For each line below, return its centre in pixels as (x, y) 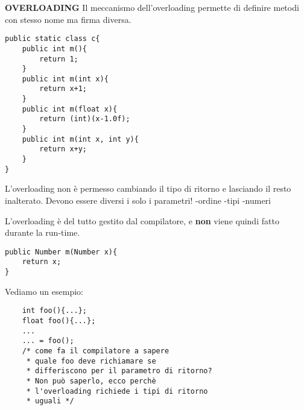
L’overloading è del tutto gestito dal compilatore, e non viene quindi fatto (142, 220)
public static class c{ (52, 39)
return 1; (59, 59)
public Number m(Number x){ (61, 252)
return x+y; (63, 149)
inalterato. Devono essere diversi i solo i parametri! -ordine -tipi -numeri (138, 200)
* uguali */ (50, 401)
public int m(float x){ (70, 109)
